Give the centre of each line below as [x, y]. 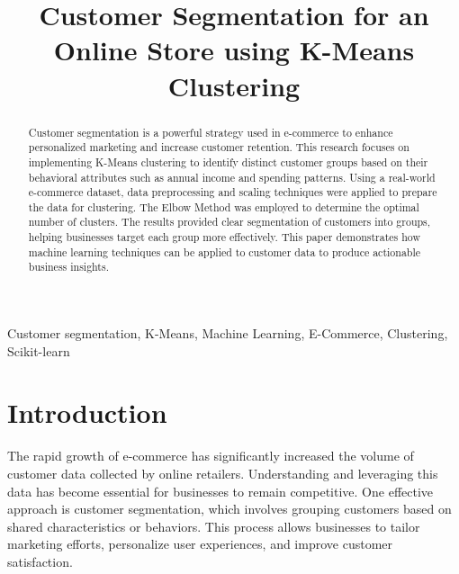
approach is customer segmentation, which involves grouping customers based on [229, 509]
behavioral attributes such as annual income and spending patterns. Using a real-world [232, 177]
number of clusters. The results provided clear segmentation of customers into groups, [229, 222]
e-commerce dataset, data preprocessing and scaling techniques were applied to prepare [233, 192]
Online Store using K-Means [234, 50]
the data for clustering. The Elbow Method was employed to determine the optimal [224, 206]
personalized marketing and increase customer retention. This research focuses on [219, 147]
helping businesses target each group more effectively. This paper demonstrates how [225, 237]
